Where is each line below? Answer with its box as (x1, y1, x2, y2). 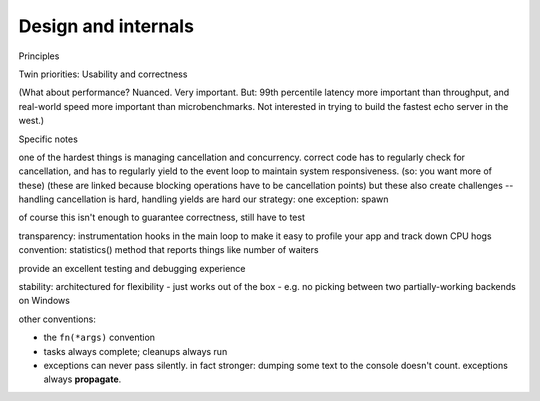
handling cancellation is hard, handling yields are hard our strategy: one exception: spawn (18, 193, 389, 205)
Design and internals (18, 15, 195, 37)
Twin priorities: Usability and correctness (18, 68, 188, 80)
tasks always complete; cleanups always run (43, 345, 228, 357)
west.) (18, 115, 45, 127)
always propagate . (43, 373, 122, 385)
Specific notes (18, 133, 79, 145)
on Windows (18, 295, 70, 307)
